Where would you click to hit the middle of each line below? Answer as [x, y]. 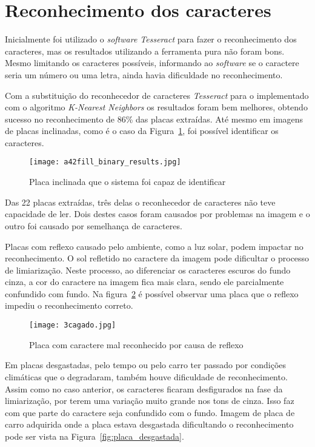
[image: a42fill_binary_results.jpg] [105, 162]
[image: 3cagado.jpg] [73, 325]
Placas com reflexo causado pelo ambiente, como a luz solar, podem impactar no [154, 246]
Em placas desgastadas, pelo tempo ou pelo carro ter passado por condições [146, 365]
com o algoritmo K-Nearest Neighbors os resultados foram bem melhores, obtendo [156, 107]
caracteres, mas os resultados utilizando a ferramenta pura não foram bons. [145, 51]
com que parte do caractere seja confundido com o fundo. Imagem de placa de [150, 412]
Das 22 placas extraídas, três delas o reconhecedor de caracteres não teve [140, 202]
